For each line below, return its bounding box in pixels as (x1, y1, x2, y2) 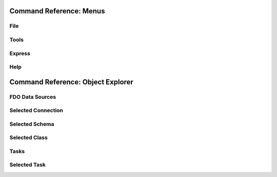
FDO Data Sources (9, 93, 56, 100)
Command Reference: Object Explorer (9, 77, 133, 86)
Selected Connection (9, 107, 64, 114)
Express (9, 50, 31, 57)
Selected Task (9, 161, 46, 168)
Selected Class (9, 134, 48, 141)
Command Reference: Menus (9, 7, 105, 15)
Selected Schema (9, 120, 54, 127)
